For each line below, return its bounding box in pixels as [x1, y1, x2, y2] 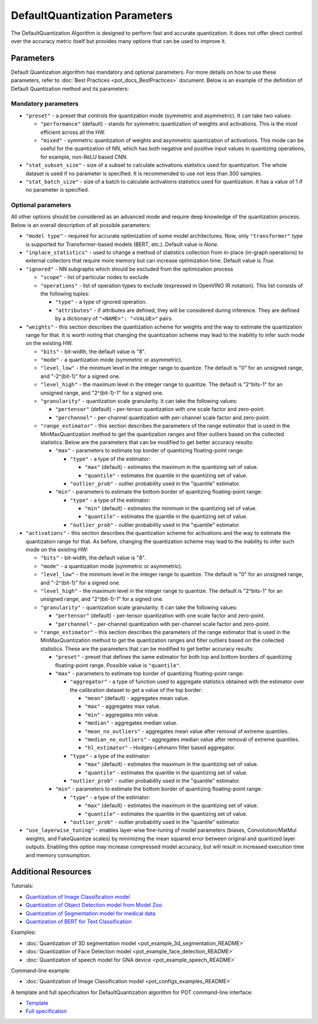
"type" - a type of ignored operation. [55, 298, 147, 306]
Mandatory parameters [11, 100, 79, 108]
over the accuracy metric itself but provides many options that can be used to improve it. [11, 37, 227, 44]
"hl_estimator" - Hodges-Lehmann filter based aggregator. [84, 744, 236, 751]
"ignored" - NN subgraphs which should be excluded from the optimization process [25, 265, 234, 273]
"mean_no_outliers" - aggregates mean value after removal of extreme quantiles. [84, 727, 290, 734]
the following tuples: [40, 290, 90, 297]
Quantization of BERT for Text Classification [25, 918, 132, 925]
